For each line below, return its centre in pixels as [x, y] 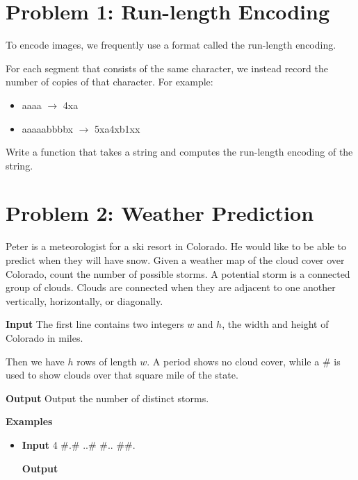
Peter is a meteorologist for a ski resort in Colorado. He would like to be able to [176, 246]
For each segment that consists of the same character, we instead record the [167, 68]
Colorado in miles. [44, 337]
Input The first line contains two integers [95, 324]
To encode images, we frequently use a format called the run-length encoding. [171, 45]
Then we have [35, 361]
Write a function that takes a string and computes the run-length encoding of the [179, 152]
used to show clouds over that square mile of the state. [122, 375]
